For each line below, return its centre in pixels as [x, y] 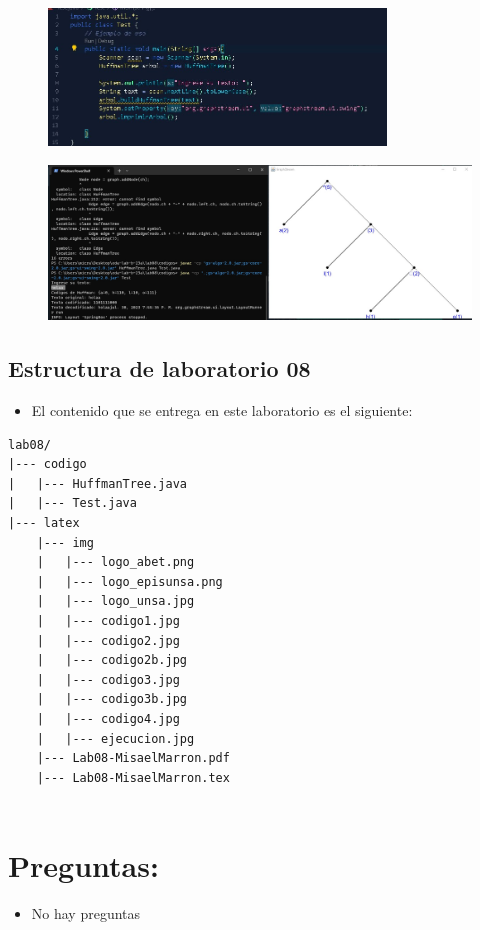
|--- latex [44, 523]
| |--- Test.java [72, 503]
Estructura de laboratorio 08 [159, 368]
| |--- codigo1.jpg [108, 621]
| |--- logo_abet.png [115, 562]
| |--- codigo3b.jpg [111, 699]
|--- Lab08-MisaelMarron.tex [133, 777]
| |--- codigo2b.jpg [111, 660]
